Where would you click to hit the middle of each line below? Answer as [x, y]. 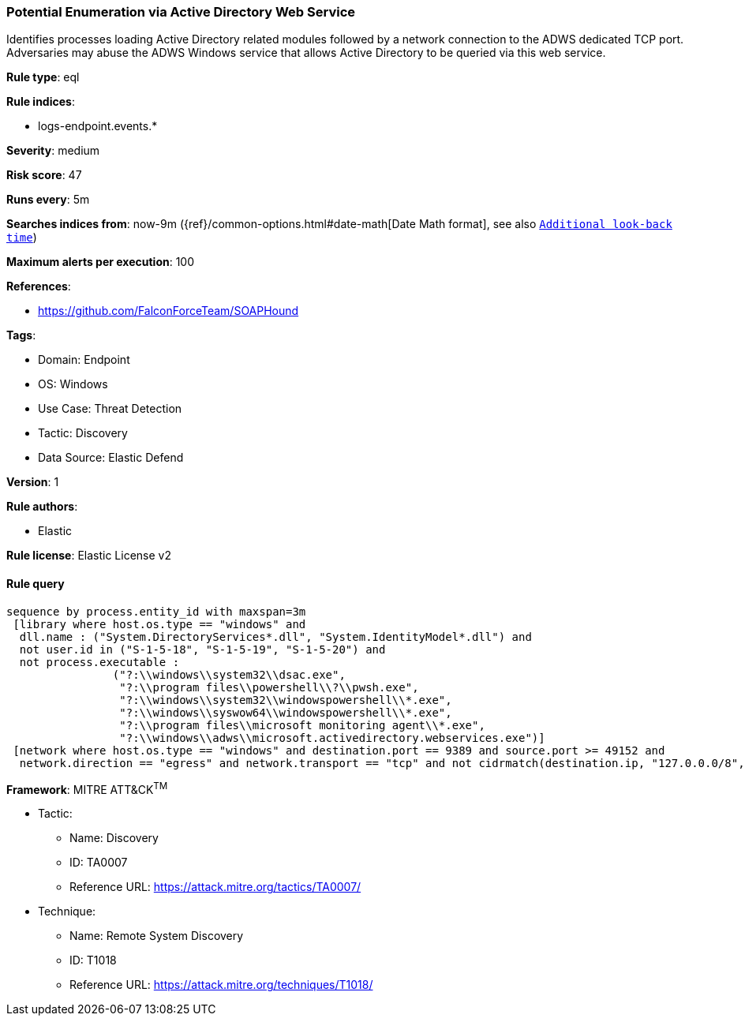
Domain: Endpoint [84, 360]
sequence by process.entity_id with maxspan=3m [156, 611]
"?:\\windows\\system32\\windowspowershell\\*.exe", [286, 700]
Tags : [21, 335]
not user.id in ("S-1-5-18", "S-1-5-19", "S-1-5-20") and [202, 649]
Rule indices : [41, 102]
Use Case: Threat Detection [110, 409]
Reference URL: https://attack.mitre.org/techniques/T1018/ [221, 985]
